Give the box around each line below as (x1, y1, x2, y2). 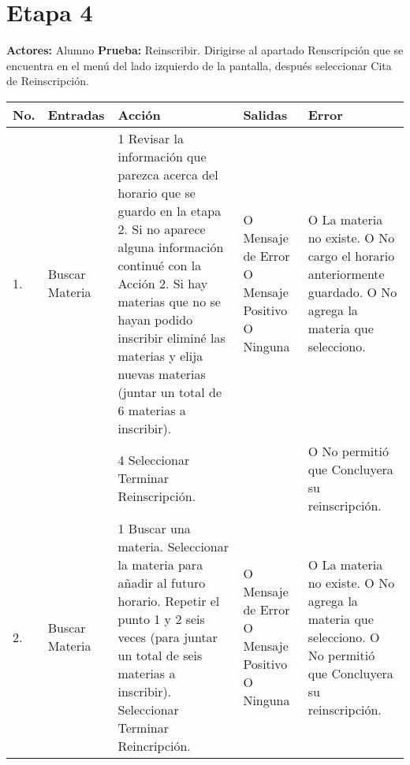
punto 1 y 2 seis (117, 609, 205, 628)
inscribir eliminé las (117, 328, 225, 347)
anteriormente (307, 265, 385, 284)
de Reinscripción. (6, 72, 89, 89)
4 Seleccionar (117, 451, 190, 470)
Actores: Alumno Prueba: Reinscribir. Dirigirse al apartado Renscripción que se (6, 42, 404, 58)
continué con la (117, 255, 202, 274)
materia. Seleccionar (117, 537, 229, 555)
